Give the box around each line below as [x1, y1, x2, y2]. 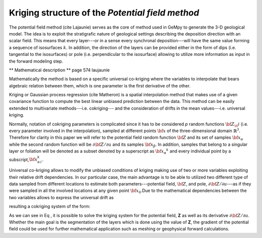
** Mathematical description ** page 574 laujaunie [9, 67, 110, 73]
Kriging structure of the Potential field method [9, 7, 199, 18]
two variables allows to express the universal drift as [9, 194, 114, 200]
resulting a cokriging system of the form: [9, 204, 91, 209]
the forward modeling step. [9, 58, 63, 64]
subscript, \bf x [9, 156, 38, 162]
